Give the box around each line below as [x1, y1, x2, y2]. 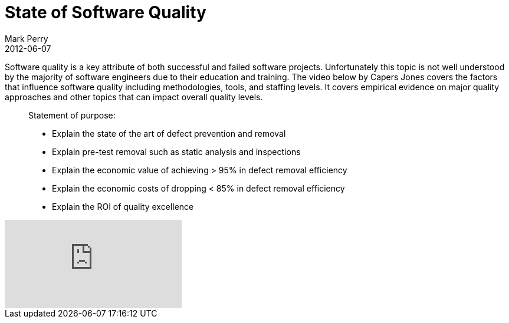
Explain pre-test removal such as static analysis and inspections [52, 146, 301, 157]
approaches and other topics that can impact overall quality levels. [5, 91, 263, 102]
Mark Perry [5, 33, 48, 44]
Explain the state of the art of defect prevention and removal [52, 128, 286, 139]
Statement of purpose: [28, 110, 116, 120]
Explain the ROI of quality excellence [52, 201, 194, 212]
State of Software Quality [5, 2, 206, 22]
